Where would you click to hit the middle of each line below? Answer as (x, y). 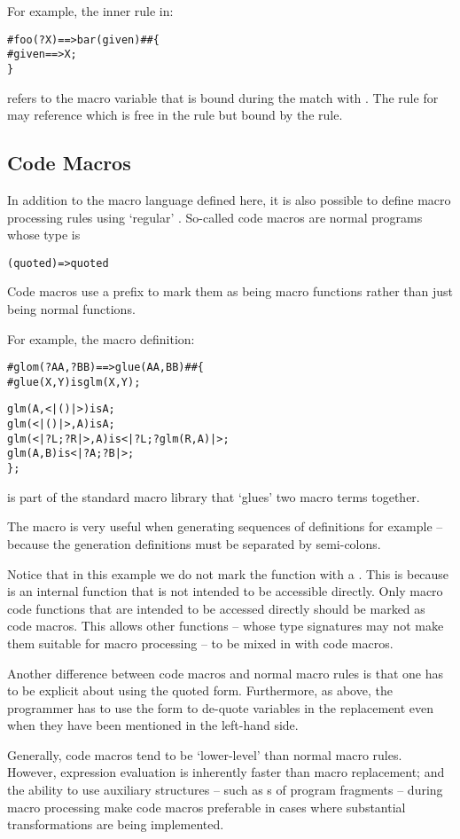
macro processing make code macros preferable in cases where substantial (207, 807)
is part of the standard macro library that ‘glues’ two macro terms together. (214, 496)
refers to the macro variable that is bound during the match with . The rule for (223, 97)
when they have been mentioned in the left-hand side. (153, 725)
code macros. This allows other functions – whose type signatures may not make (226, 626)
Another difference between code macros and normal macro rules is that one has (226, 673)
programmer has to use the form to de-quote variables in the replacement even (221, 707)
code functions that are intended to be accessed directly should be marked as (216, 608)
